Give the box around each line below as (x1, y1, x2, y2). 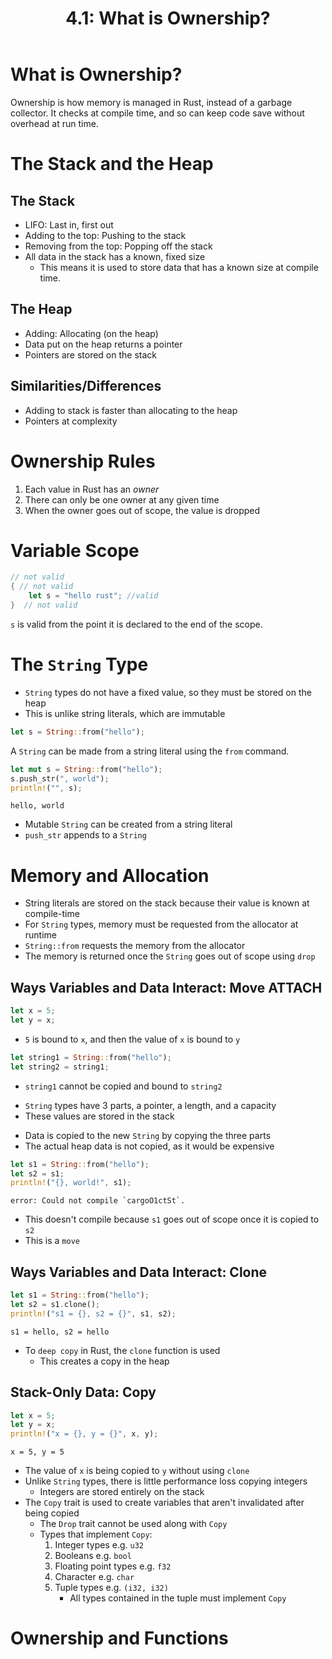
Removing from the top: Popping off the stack (24, 240, 213, 252)
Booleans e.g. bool (54, 1550, 132, 1562)
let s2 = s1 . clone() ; (10, 1299, 101, 1309)
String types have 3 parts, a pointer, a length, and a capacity (24, 1099, 277, 1111)
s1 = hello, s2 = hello (10, 1327, 110, 1337)
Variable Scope (10, 539, 140, 562)
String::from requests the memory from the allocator (24, 940, 246, 952)
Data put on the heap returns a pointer (24, 338, 183, 350)
